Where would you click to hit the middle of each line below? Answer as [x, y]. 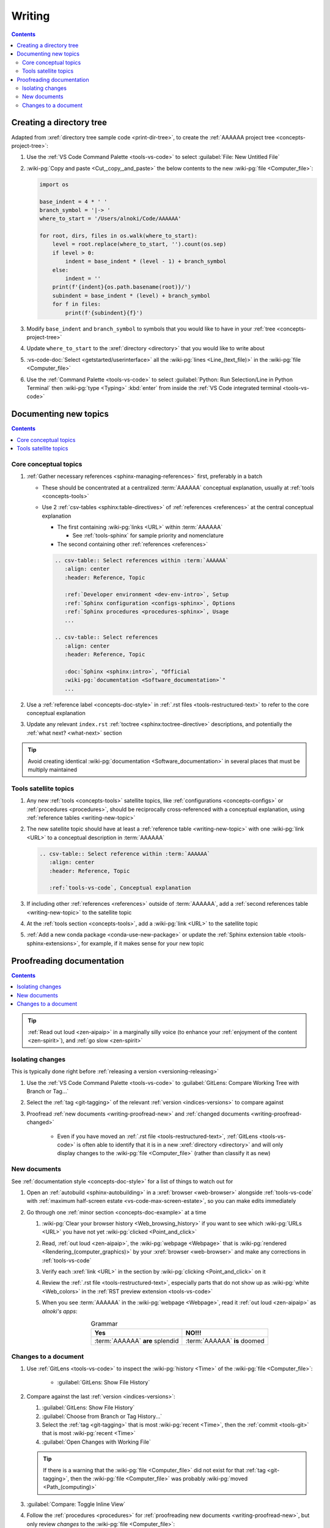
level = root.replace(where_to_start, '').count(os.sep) [139, 244]
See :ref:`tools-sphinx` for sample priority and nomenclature [148, 535]
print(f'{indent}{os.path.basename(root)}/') [122, 287]
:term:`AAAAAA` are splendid [137, 1341]
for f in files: [76, 304]
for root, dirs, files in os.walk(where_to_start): [119, 236]
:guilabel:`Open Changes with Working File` [96, 1442]
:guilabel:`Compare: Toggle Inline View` [76, 1504]
